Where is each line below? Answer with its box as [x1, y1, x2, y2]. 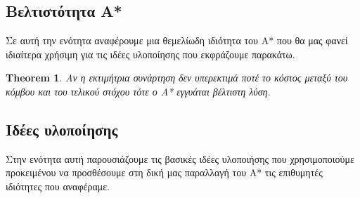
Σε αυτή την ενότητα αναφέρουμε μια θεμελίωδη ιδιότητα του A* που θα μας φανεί [6, 33, 348, 48]
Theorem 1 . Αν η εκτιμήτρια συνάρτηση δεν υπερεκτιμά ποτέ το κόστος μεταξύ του [6, 70, 348, 85]
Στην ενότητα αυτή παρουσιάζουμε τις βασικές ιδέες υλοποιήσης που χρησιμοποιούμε [6, 151, 354, 166]
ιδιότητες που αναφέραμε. [6, 178, 110, 193]
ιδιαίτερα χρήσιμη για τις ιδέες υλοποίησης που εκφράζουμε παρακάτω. [6, 46, 295, 61]
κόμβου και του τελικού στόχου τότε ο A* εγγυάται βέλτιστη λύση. [6, 84, 271, 98]
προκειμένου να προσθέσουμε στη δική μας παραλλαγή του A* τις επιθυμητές [6, 165, 323, 180]
